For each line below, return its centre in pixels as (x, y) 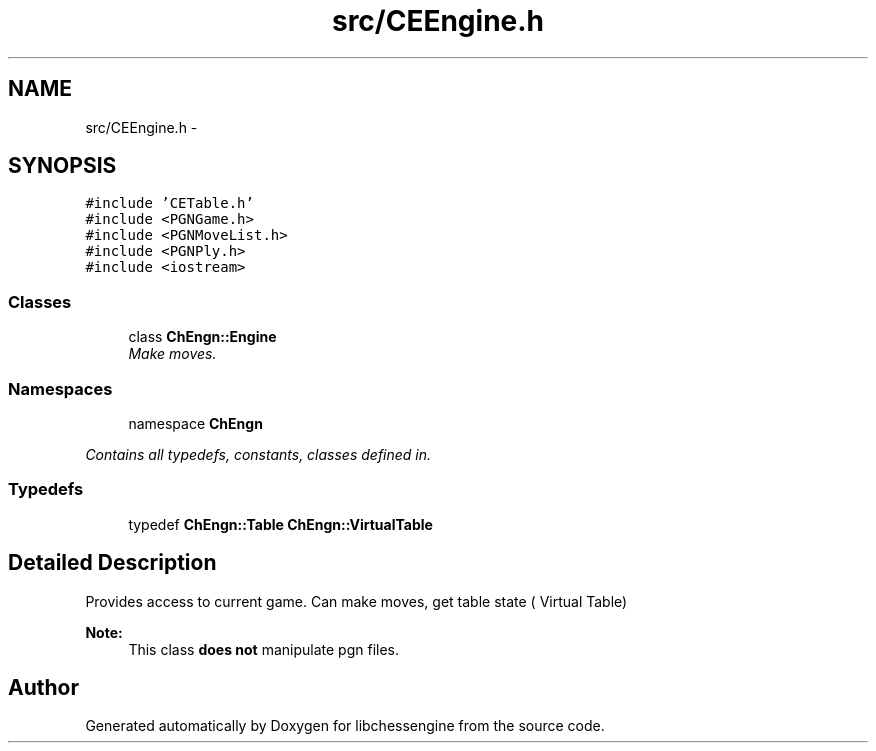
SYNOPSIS (62, 166)
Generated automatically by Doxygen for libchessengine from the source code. (345, 726)
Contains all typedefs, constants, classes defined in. (258, 454)
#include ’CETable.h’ (169, 203)
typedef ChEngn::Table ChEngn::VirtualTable (280, 524)
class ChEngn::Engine (202, 337)
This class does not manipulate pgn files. (264, 649)
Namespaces (60, 388)
